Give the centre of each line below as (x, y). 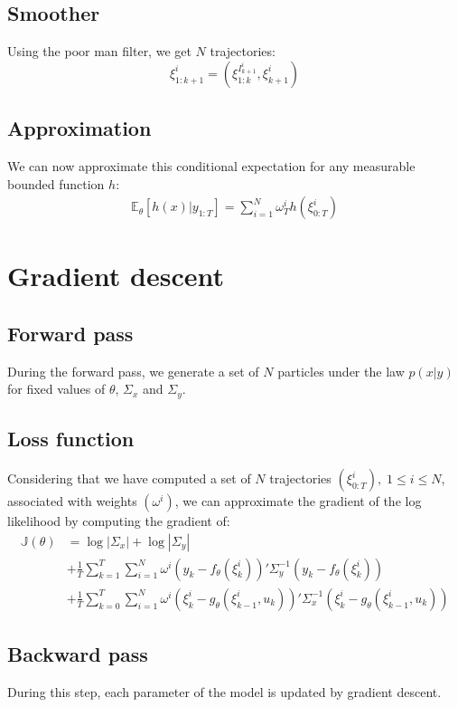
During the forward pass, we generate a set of (133, 371)
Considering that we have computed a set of (129, 478)
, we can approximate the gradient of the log (298, 501)
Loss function (71, 439)
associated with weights (72, 501)
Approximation (79, 128)
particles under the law (341, 371)
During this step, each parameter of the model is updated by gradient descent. (224, 691)
